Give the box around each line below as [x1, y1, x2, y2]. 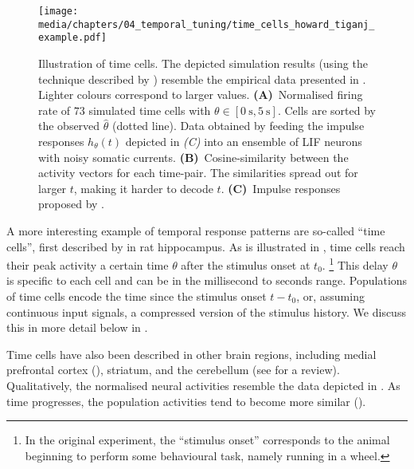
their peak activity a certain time [6, 256, 169, 273]
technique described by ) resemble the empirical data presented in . [38, 70, 366, 87]
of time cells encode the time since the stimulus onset [6, 287, 267, 304]
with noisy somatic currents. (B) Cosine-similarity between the [38, 148, 349, 165]
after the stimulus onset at [181, 256, 310, 273]
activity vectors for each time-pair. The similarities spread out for [38, 164, 358, 181]
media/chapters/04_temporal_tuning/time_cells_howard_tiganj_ [38, 18, 375, 30]
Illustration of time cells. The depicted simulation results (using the [38, 54, 368, 71]
